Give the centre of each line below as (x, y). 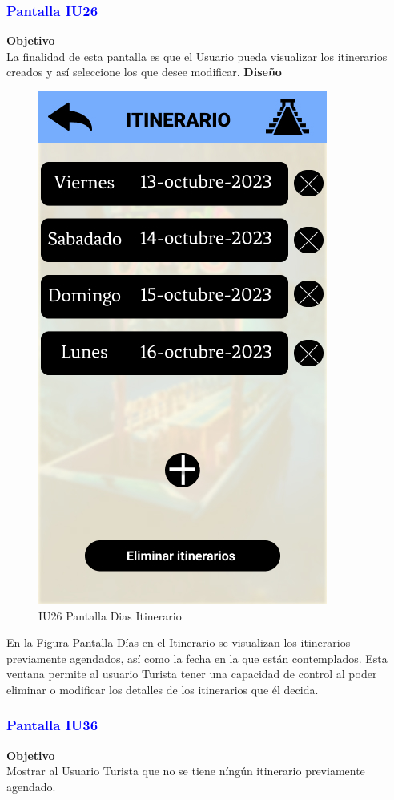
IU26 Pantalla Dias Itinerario (110, 615)
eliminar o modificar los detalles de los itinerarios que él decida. (163, 689)
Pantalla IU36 (52, 725)
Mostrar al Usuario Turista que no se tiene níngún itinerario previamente (186, 771)
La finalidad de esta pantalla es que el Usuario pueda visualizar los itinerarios (197, 56)
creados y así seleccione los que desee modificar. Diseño (144, 72)
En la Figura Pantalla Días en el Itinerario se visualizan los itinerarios (179, 642)
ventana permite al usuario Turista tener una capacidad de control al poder (192, 674)
